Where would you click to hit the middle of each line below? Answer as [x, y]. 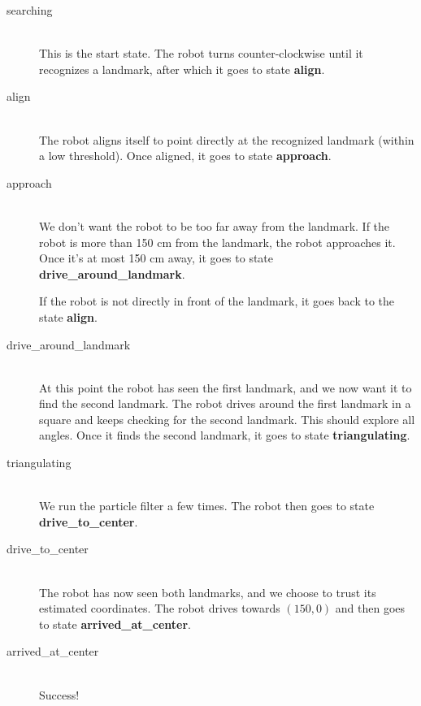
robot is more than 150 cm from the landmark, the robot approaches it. [217, 242]
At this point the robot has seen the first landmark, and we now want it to [226, 387]
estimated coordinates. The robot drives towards [160, 608]
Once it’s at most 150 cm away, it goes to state [156, 258]
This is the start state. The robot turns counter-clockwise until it [201, 53]
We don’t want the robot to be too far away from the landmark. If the [215, 225]
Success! [59, 694]
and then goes [370, 608]
